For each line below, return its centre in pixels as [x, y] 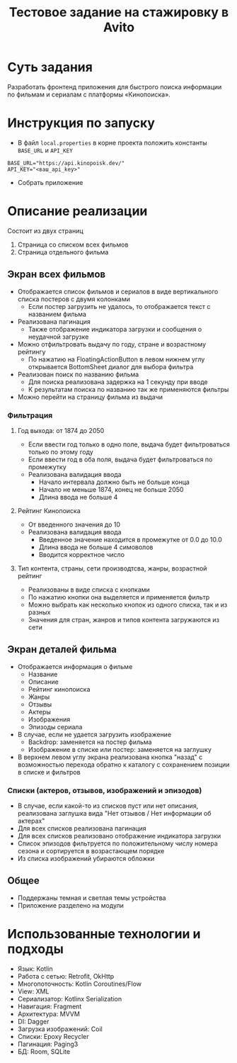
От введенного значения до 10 [74, 524]
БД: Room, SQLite [44, 1051]
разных [39, 612]
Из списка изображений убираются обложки [86, 859]
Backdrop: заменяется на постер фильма [90, 742]
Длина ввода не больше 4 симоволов [96, 547]
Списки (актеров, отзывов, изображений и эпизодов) [105, 790]
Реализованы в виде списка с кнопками [89, 590]
